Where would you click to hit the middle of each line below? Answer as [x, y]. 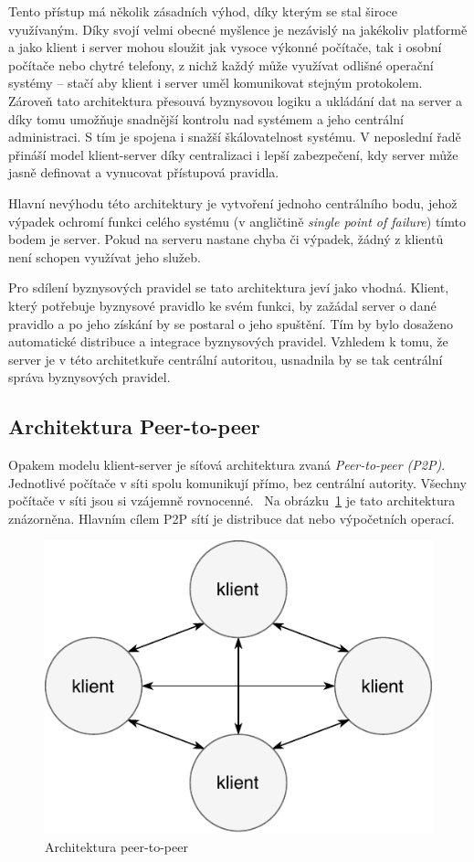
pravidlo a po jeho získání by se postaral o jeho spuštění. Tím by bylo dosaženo [231, 323]
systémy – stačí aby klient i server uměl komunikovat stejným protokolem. [216, 83]
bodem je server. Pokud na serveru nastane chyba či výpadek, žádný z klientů [226, 239]
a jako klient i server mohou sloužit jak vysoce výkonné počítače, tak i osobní [225, 47]
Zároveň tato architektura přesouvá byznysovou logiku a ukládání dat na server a [236, 100]
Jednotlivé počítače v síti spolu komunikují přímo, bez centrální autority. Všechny [237, 482]
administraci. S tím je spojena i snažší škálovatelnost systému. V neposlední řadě [235, 137]
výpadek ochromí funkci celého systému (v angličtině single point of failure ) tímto [237, 221]
